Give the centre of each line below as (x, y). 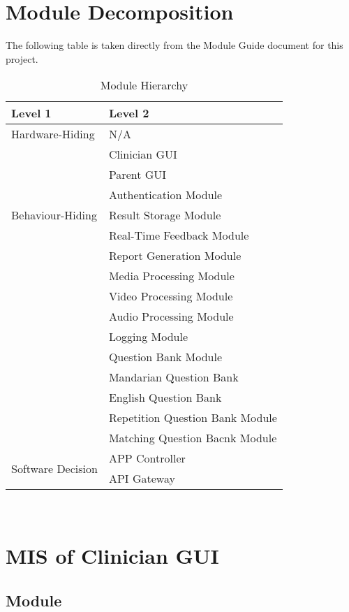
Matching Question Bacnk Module (193, 438)
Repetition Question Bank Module (193, 418)
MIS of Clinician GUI (112, 556)
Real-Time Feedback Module (179, 235)
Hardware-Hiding (53, 134)
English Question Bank (165, 398)
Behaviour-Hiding (54, 215)
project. (22, 58)
